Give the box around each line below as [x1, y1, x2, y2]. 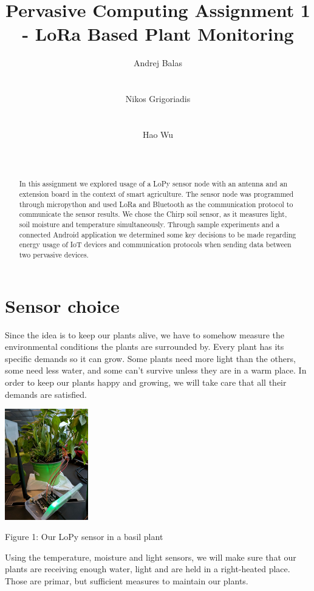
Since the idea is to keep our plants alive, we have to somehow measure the [5, 328, 284, 341]
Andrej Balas [133, 56, 183, 69]
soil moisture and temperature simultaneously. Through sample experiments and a [19, 219, 280, 230]
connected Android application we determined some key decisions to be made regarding [19, 229, 296, 239]
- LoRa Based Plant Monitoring [22, 21, 294, 46]
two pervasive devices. [19, 250, 89, 260]
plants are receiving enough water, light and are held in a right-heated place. [5, 562, 290, 575]
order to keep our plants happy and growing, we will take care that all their [5, 376, 287, 389]
